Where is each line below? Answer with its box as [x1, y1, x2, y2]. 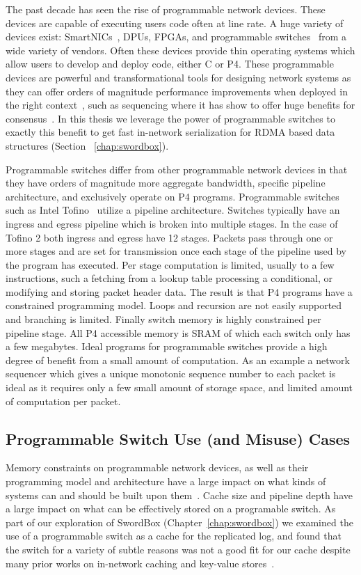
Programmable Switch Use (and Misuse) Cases [6, 427, 351, 449]
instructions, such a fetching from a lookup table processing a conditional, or [6, 271, 332, 285]
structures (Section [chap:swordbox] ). [6, 138, 169, 152]
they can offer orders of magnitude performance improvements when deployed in [6, 84, 348, 98]
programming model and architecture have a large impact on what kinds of [6, 474, 326, 489]
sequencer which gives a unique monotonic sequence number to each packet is [6, 366, 336, 381]
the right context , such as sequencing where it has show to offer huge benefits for [6, 97, 355, 112]
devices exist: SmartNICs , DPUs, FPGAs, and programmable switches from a [6, 29, 346, 44]
